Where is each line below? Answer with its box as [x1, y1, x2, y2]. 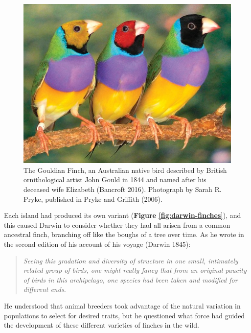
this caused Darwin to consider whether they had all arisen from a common [4, 219, 230, 230]
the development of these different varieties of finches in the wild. [4, 320, 199, 330]
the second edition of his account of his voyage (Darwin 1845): [4, 239, 191, 249]
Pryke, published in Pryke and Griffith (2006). [23, 193, 162, 204]
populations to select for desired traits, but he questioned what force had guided [4, 310, 245, 320]
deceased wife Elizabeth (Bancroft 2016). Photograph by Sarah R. [23, 184, 222, 194]
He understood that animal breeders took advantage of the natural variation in [4, 301, 241, 310]
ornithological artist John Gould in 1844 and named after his [23, 174, 206, 185]
